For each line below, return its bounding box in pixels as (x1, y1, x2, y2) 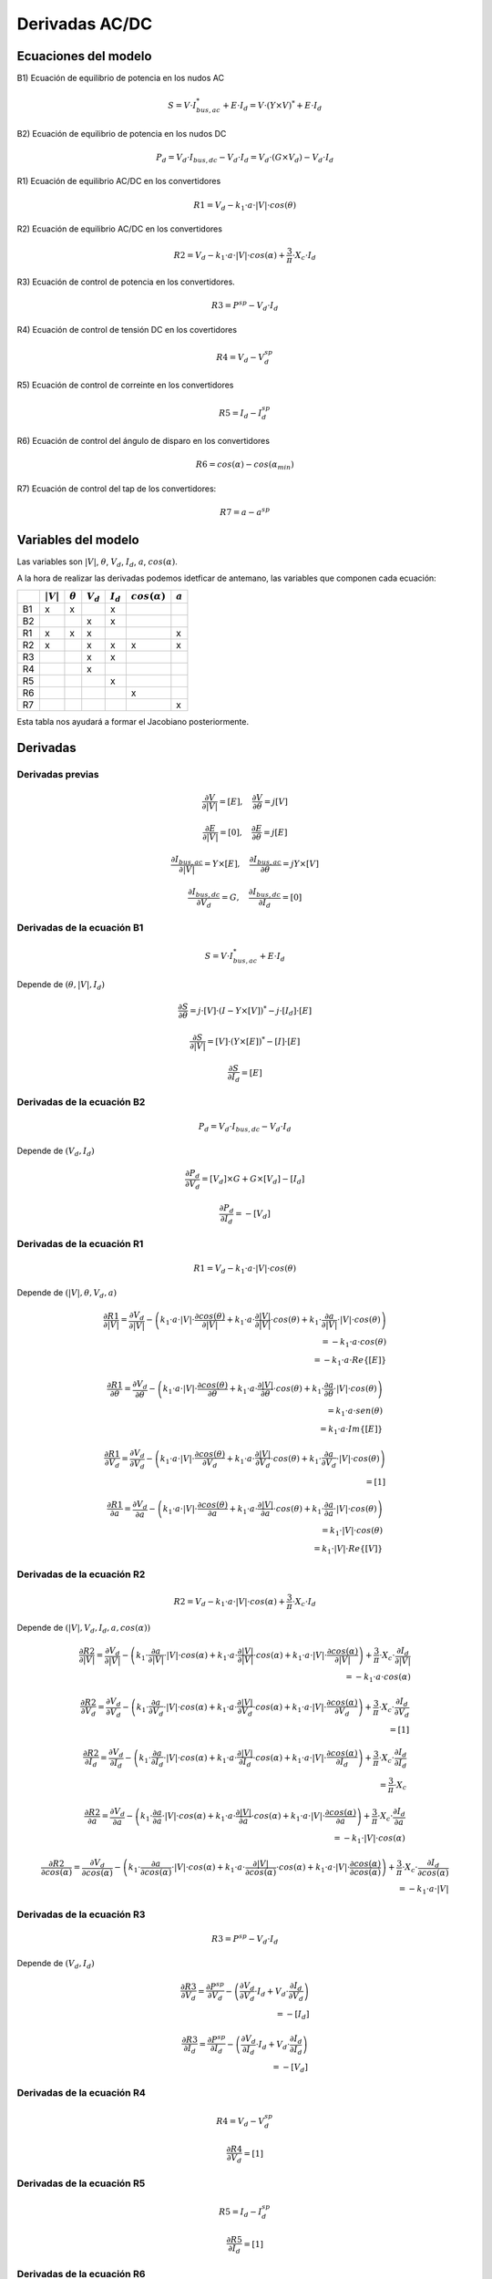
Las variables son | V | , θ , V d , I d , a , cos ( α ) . (16, 556, 178, 569)
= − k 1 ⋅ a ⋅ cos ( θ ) (322, 1336, 387, 1349)
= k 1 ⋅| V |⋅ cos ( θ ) (322, 1525, 383, 1538)
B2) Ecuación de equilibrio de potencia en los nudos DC (16, 128, 227, 139)
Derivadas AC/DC (16, 14, 153, 34)
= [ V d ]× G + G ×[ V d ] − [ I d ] (200, 1174, 305, 1186)
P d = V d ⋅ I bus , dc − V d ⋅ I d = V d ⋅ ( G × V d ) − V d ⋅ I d (156, 151, 334, 164)
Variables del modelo (16, 531, 140, 547)
